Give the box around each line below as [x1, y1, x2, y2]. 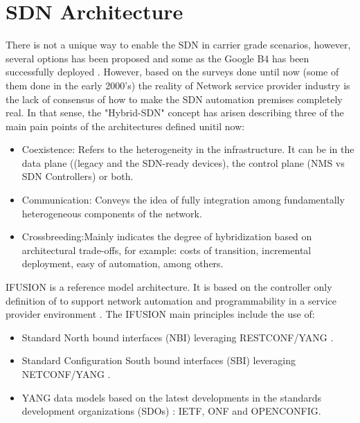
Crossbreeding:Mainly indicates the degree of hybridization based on [21, 229, 312, 244]
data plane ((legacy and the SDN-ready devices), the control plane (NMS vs [21, 155, 345, 170]
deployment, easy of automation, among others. [21, 256, 224, 271]
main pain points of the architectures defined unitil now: [6, 118, 245, 133]
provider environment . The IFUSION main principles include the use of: [6, 307, 315, 321]
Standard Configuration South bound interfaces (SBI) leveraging [21, 353, 296, 368]
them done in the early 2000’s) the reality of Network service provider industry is [6, 78, 350, 92]
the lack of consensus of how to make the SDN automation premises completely [6, 91, 343, 106]
